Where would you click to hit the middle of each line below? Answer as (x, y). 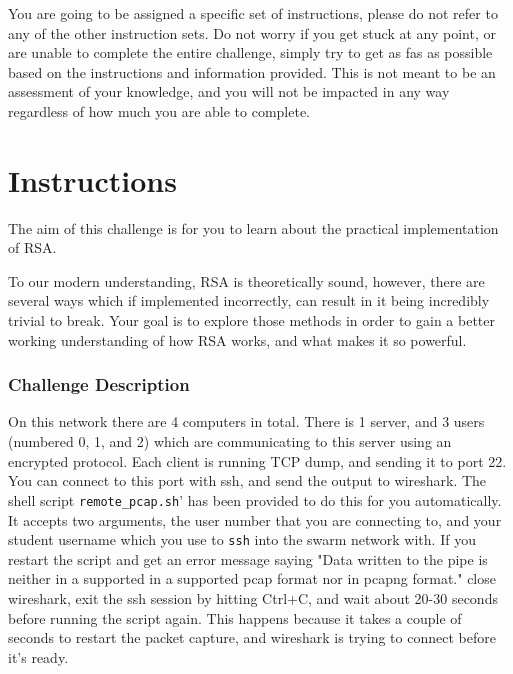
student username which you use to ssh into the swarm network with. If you (242, 539)
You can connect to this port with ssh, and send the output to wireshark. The (247, 480)
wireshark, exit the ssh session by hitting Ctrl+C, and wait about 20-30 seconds (253, 597)
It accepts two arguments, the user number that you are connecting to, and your (255, 519)
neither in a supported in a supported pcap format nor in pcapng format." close (252, 578)
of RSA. (32, 247)
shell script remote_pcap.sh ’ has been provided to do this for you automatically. (255, 499)
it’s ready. (38, 656)
